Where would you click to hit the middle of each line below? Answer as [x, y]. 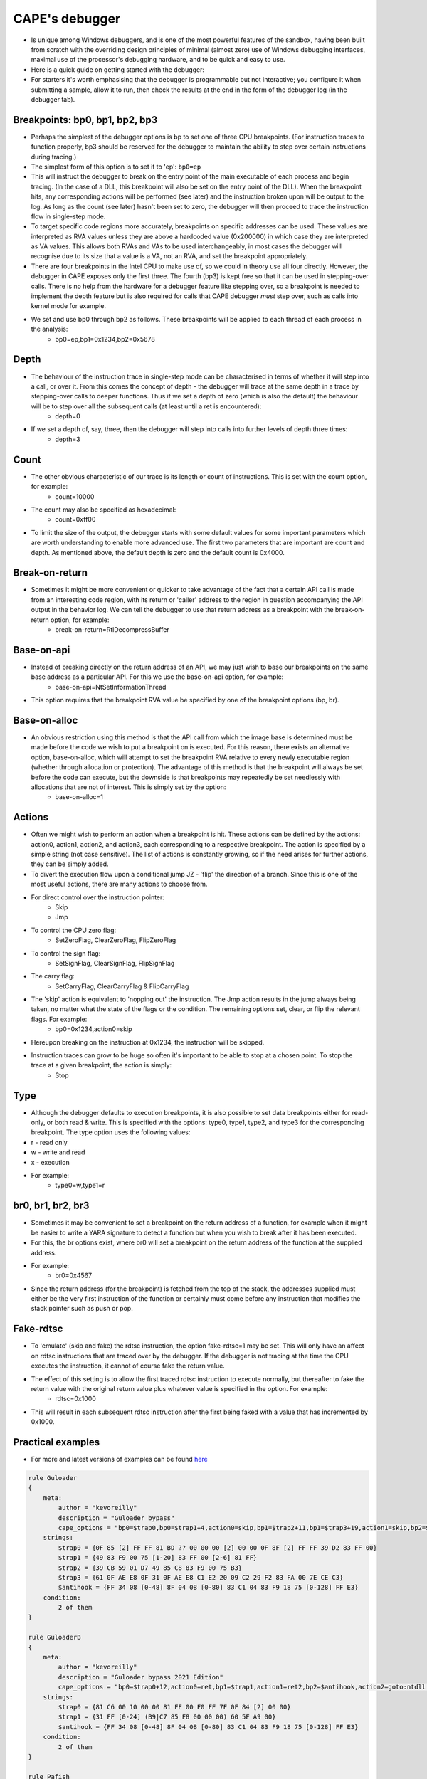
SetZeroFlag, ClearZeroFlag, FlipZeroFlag [116, 940]
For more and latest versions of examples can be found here [119, 1459]
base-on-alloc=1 [79, 797]
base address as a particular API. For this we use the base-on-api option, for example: [157, 677]
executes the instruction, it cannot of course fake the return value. [128, 1366]
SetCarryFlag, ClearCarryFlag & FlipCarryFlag [122, 986]
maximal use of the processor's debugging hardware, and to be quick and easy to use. [158, 60]
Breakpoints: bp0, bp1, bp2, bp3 [85, 120]
